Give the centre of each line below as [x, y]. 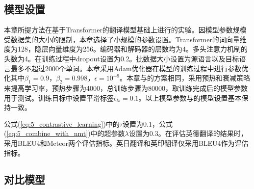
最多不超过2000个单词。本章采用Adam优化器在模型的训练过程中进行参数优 [129, 68]
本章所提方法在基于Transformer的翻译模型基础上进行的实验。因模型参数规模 [125, 30]
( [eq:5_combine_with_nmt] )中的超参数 [64, 133]
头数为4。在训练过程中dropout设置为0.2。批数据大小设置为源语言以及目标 [122, 58]
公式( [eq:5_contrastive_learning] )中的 [62, 123]
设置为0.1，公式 [147, 123]
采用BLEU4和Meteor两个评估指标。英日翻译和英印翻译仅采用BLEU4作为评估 [126, 143]
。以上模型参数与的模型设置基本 [190, 97]
